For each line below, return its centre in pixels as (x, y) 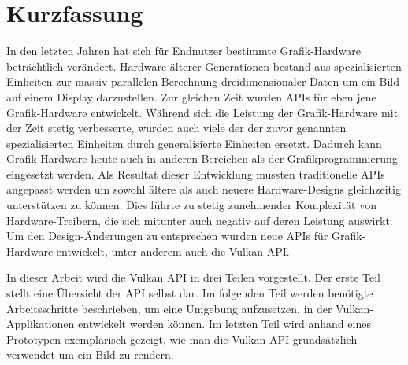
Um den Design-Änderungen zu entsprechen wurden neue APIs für (167, 236)
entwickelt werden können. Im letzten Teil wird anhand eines (224, 324)
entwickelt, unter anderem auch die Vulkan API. (173, 251)
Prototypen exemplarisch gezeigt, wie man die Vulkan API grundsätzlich (182, 339)
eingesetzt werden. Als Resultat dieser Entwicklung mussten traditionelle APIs (196, 173)
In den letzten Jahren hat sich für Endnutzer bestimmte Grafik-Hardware (184, 51)
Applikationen (41, 324)
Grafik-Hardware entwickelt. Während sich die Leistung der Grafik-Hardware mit (202, 112)
